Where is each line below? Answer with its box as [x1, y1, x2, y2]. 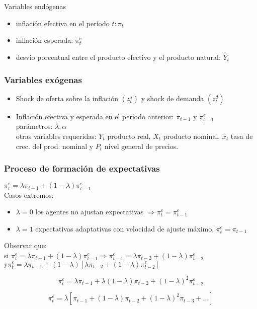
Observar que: [4, 240, 47, 251]
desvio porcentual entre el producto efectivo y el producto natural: [16, 52, 221, 62]
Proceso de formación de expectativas [4, 162, 160, 175]
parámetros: [16, 121, 53, 131]
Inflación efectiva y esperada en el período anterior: [16, 111, 174, 121]
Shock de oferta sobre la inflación [16, 93, 118, 103]
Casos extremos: [4, 189, 54, 200]
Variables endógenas [4, 1, 66, 11]
